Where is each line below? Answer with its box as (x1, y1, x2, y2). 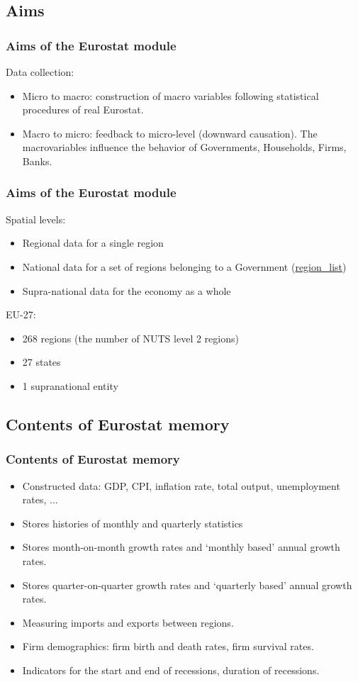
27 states (22, 354, 61, 369)
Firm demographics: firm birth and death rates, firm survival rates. (22, 639, 314, 654)
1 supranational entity (22, 378, 118, 393)
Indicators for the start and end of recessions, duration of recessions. (22, 662, 320, 677)
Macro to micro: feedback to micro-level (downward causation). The (22, 125, 318, 140)
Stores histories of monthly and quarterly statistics (22, 515, 243, 530)
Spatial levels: (6, 211, 66, 226)
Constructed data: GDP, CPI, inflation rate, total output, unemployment (22, 478, 340, 493)
